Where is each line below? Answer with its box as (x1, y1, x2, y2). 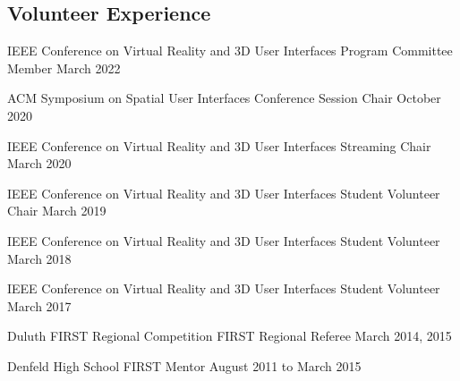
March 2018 (7, 249, 72, 267)
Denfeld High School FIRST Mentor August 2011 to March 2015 (7, 356, 362, 375)
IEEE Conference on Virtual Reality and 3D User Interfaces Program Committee (7, 41, 453, 60)
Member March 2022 (7, 58, 121, 77)
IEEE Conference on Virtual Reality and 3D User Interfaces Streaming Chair (7, 136, 431, 155)
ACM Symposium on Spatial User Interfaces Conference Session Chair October (7, 89, 441, 107)
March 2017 (7, 296, 72, 315)
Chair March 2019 (7, 201, 106, 220)
